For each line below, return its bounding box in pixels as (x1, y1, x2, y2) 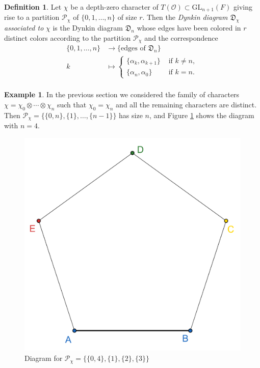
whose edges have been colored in (137, 22, 241, 33)
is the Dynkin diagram (53, 22, 123, 33)
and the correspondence (144, 32, 218, 43)
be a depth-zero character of (70, 2, 159, 12)
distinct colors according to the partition (4, 32, 131, 43)
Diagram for (24, 353, 63, 363)
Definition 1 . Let (4, 2, 62, 12)
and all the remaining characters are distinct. (116, 99, 257, 110)
